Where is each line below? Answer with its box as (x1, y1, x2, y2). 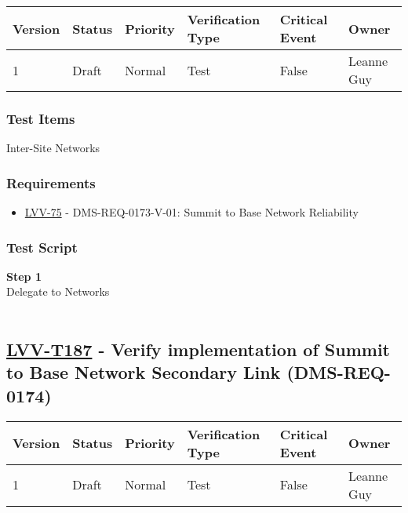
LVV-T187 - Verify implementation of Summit (6, 337, 390, 362)
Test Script (6, 237, 78, 256)
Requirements (6, 173, 96, 192)
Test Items (6, 108, 75, 128)
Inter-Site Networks (6, 140, 100, 156)
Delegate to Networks (6, 283, 110, 300)
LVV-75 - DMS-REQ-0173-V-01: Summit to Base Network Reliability (24, 204, 359, 220)
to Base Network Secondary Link (6, 360, 281, 384)
